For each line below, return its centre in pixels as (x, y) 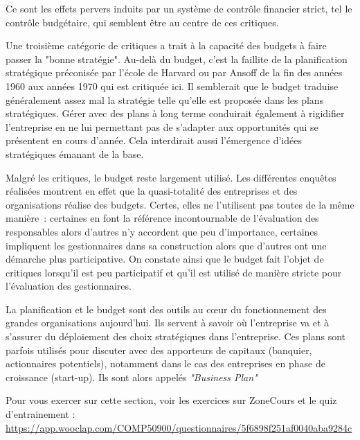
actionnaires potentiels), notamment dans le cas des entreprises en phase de (165, 363)
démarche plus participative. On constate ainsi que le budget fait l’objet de (165, 259)
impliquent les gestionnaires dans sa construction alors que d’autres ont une (166, 245)
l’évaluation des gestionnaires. (69, 286)
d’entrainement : (40, 414)
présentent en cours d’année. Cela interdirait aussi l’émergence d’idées (154, 140)
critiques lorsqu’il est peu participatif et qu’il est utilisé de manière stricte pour (174, 272)
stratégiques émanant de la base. (75, 153)
